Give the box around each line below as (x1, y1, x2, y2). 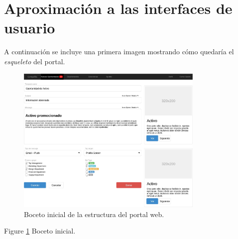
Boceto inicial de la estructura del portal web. (24, 209, 164, 219)
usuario (4, 17, 55, 38)
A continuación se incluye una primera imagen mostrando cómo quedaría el (4, 46, 234, 57)
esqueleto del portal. (4, 56, 65, 66)
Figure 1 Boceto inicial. (4, 226, 76, 236)
